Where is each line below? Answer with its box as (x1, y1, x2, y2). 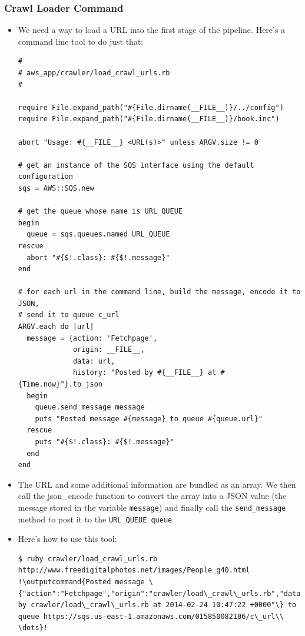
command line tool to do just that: (18, 35, 144, 47)
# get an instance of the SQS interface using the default (18, 161, 254, 169)
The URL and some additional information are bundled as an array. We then (18, 478, 296, 490)
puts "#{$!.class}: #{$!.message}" (35, 438, 174, 446)
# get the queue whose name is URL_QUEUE (18, 207, 183, 216)
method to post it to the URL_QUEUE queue (18, 512, 173, 525)
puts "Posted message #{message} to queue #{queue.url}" (35, 414, 263, 423)
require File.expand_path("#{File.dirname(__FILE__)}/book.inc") (18, 115, 280, 124)
